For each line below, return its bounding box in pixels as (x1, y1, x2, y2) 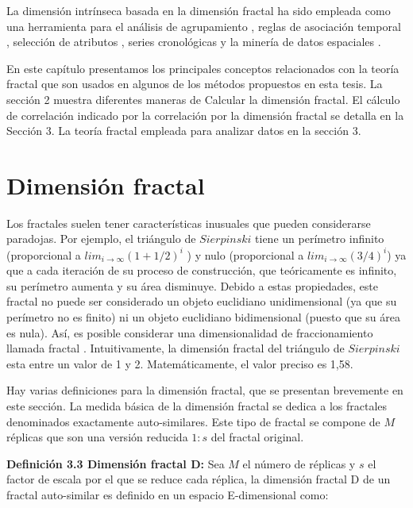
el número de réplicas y (242, 455, 356, 471)
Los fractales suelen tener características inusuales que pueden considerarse (6, 214, 371, 231)
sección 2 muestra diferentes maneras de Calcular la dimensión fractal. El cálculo (6, 90, 400, 107)
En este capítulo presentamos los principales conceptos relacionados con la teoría (6, 60, 399, 76)
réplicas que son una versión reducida (6, 429, 188, 445)
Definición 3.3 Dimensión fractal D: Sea (6, 455, 225, 471)
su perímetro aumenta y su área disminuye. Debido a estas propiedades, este (6, 277, 378, 294)
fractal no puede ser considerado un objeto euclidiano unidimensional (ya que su (6, 293, 397, 310)
